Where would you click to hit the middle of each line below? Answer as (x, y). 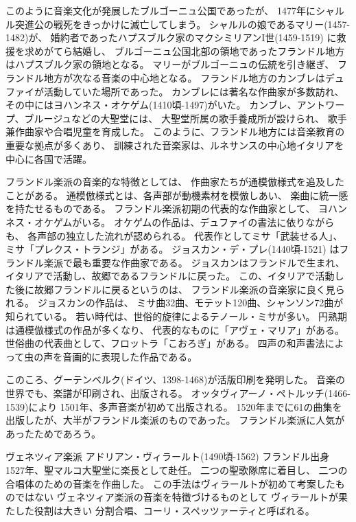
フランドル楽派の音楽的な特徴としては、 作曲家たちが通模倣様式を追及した (175, 182)
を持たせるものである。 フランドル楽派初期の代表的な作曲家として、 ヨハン (177, 208)
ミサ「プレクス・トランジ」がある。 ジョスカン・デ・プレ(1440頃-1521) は (173, 249)
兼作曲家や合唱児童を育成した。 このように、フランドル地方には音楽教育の (175, 132)
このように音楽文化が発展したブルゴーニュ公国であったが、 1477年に (161, 10)
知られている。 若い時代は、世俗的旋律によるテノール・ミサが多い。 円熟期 (177, 316)
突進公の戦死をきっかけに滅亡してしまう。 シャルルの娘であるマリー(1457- (182, 24)
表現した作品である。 (149, 356)
